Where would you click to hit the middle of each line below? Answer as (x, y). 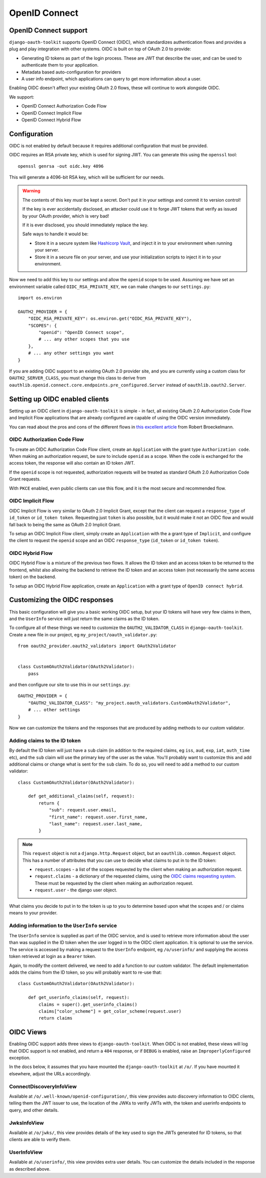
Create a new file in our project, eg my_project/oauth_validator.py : (83, 634)
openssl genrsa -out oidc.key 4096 (61, 166)
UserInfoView (26, 1152)
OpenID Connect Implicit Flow (52, 113)
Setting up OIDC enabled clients (59, 399)
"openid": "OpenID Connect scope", (82, 332)
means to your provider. (33, 913)
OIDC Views (28, 1032)
